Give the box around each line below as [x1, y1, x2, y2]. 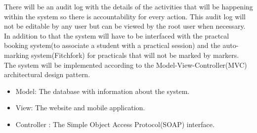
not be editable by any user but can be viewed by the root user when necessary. [4, 21, 246, 31]
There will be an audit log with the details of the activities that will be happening [4, 1, 253, 11]
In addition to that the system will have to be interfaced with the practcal [4, 30, 229, 41]
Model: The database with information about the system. [15, 86, 190, 96]
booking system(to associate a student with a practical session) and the [4, 40, 220, 50]
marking [4, 49, 29, 60]
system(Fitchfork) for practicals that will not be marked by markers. [31, 49, 239, 60]
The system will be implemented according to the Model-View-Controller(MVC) [4, 59, 247, 70]
